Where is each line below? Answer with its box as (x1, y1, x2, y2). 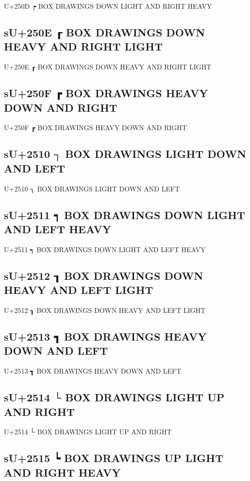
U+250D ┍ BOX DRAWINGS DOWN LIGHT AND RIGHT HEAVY (4, 1, 212, 11)
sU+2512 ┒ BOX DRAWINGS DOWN (4, 268, 203, 283)
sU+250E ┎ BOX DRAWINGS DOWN (4, 24, 205, 39)
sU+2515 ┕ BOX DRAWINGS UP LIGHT (4, 450, 224, 465)
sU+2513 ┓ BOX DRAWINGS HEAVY (4, 328, 207, 344)
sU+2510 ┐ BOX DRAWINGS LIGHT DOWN (4, 146, 247, 161)
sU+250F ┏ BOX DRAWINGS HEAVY (4, 86, 208, 101)
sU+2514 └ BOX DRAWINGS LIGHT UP (4, 390, 225, 405)
